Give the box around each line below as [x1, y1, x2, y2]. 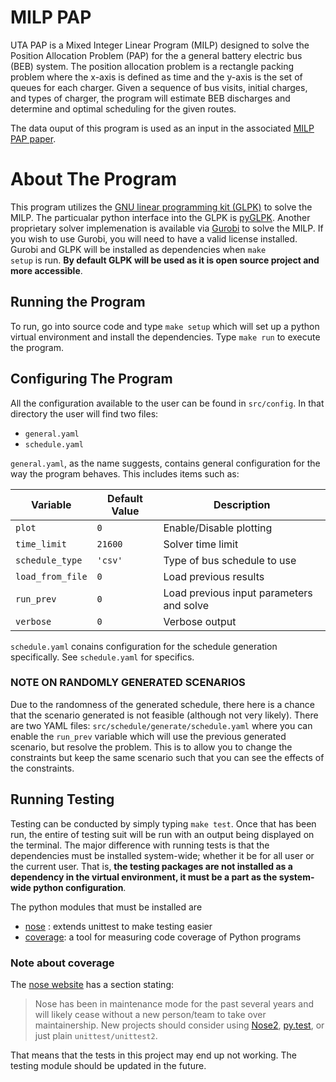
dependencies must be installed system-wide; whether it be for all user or [10, 849, 315, 861]
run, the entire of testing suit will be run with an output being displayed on [10, 828, 315, 840]
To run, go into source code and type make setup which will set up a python [10, 320, 320, 332]
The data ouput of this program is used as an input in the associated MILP [10, 122, 315, 134]
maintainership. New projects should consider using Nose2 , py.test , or [34, 1019, 325, 1031]
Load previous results [163, 569, 265, 583]
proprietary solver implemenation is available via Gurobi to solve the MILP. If [10, 222, 324, 234]
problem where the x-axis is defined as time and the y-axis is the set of [10, 71, 303, 83]
